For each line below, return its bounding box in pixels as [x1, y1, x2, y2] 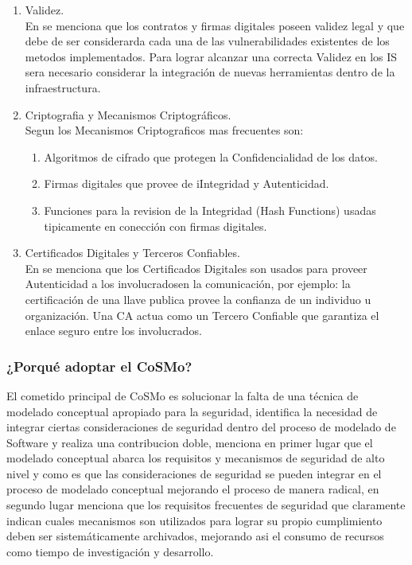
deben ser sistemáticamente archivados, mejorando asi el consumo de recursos [6, 528, 384, 544]
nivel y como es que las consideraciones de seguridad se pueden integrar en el [6, 465, 382, 481]
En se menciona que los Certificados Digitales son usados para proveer [25, 259, 367, 276]
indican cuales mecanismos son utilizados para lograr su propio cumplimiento [6, 512, 383, 528]
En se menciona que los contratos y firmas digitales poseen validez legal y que [25, 17, 405, 33]
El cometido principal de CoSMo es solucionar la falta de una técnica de [6, 387, 359, 403]
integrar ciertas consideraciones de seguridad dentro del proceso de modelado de [6, 419, 396, 435]
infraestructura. [25, 79, 101, 95]
